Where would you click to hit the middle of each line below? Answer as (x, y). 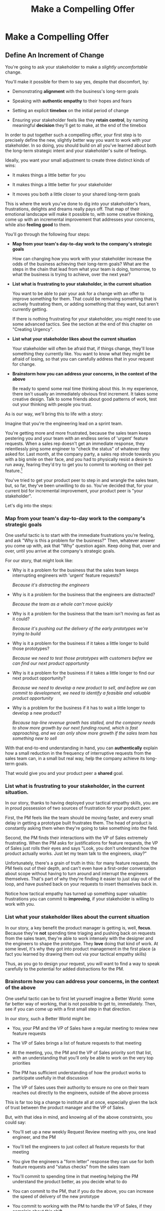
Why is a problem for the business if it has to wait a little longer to (79, 708)
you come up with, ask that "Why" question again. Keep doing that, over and (83, 545)
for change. (24, 364)
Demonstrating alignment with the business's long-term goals (75, 91)
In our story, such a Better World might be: (48, 1018)
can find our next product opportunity (51, 663)
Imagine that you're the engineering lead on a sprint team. (64, 424)
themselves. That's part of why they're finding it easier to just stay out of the (83, 879)
